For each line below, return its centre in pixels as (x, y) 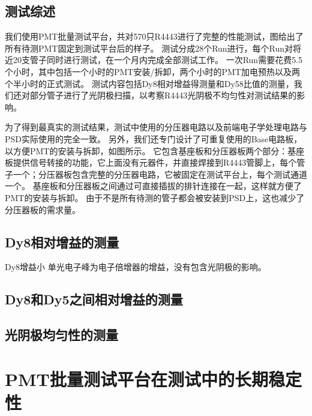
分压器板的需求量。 (43, 209)
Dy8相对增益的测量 (62, 242)
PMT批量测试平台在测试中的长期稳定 (153, 378)
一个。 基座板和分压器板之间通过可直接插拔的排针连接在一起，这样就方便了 (153, 186)
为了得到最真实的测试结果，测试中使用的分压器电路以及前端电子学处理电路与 (156, 127)
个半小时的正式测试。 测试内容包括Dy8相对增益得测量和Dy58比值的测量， (149, 83)
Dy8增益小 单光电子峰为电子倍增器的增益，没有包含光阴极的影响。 (136, 267)
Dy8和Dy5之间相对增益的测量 (94, 299)
